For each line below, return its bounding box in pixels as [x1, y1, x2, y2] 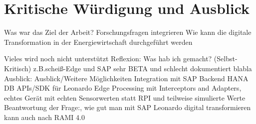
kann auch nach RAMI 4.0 [4, 112, 85, 122]
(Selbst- [214, 53, 238, 64]
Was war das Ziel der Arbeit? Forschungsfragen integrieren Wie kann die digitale [4, 27, 252, 37]
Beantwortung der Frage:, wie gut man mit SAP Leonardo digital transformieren [4, 102, 251, 113]
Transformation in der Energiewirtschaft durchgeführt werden [4, 36, 193, 47]
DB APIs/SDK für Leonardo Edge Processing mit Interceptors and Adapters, [4, 83, 242, 93]
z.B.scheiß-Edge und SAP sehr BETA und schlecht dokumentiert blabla [33, 63, 252, 73]
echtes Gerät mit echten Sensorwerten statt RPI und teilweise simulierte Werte [4, 92, 246, 103]
